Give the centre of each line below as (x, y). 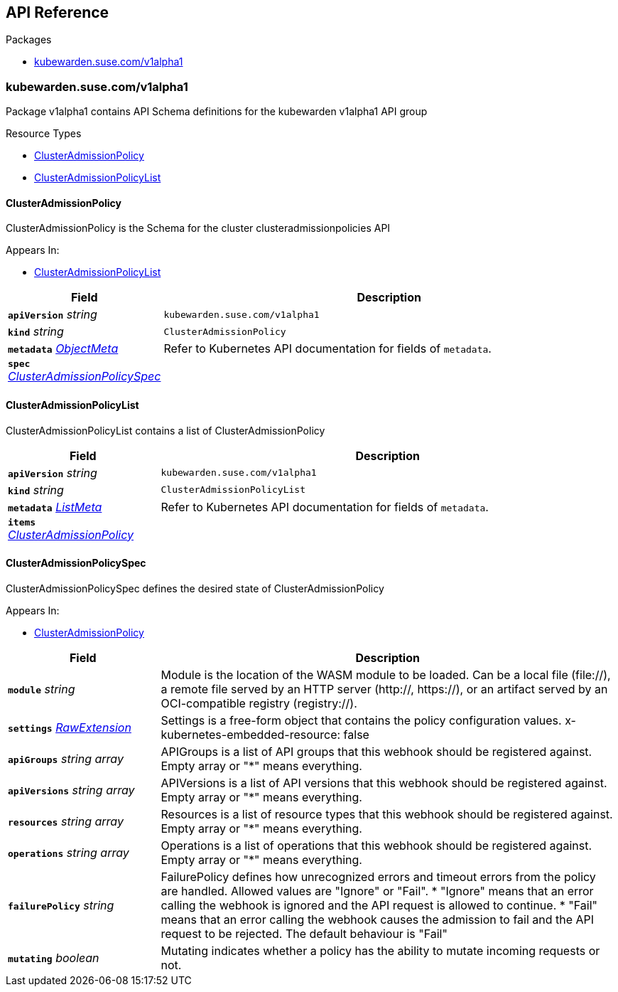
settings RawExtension (70, 727)
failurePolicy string (61, 905)
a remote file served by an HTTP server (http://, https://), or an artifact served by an (384, 689)
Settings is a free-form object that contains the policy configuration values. (361, 720)
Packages (29, 40)
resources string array (66, 821)
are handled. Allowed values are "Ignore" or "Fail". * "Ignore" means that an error (377, 891)
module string (42, 689)
